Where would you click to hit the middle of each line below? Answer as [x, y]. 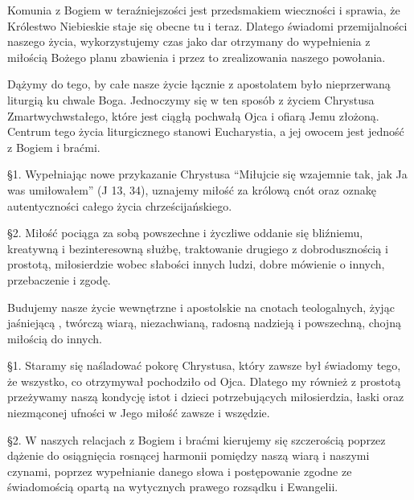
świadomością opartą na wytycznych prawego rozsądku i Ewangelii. [173, 487]
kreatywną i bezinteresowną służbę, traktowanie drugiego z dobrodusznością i [198, 248]
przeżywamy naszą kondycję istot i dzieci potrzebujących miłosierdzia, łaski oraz [206, 397]
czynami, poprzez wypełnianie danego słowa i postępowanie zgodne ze [180, 471]
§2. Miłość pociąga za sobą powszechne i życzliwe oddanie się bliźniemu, [185, 233]
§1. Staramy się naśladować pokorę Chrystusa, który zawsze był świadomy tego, [204, 365]
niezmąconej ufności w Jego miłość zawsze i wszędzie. [139, 413]
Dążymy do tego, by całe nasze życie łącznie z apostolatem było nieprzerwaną [199, 84]
